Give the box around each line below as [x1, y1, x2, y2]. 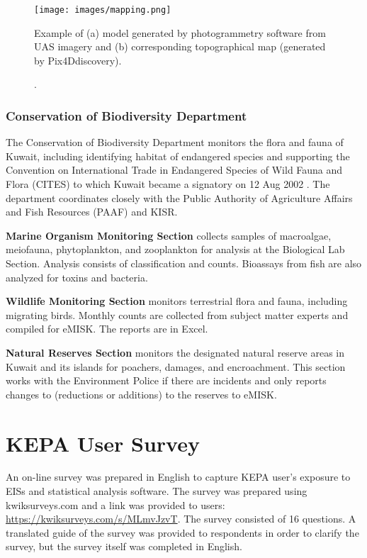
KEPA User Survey [6, 428, 200, 457]
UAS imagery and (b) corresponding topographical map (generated [34, 39, 326, 54]
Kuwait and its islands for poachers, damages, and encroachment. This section [6, 359, 346, 374]
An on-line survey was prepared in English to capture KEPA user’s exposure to [6, 469, 351, 484]
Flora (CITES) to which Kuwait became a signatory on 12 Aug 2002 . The [6, 177, 330, 191]
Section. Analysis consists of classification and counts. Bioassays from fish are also [6, 256, 362, 270]
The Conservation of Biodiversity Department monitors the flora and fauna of [6, 135, 344, 150]
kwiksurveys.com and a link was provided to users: [6, 497, 225, 512]
